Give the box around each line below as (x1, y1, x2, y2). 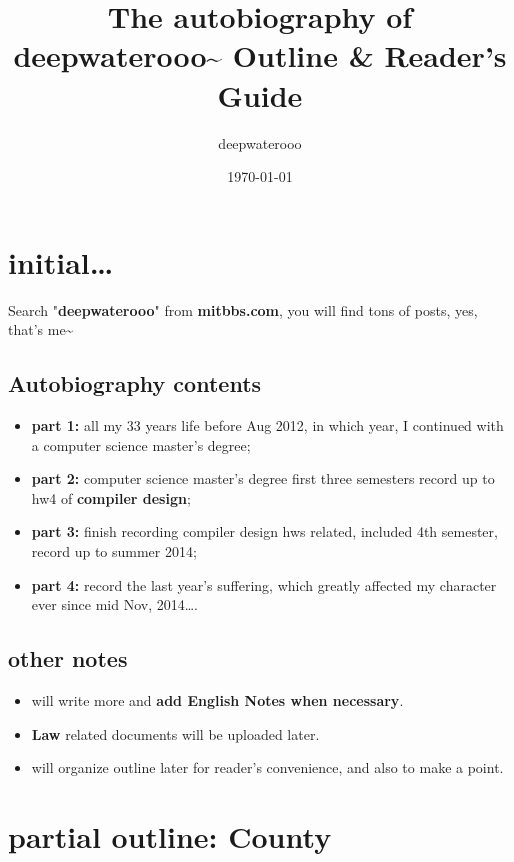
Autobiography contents (8, 368, 262, 399)
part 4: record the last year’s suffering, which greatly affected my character (31, 574, 497, 595)
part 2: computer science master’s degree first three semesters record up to (31, 468, 495, 489)
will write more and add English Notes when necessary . (31, 689, 404, 710)
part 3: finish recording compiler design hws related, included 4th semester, (31, 521, 498, 542)
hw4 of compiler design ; (31, 487, 191, 508)
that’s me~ (8, 319, 74, 340)
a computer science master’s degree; (31, 434, 251, 455)
